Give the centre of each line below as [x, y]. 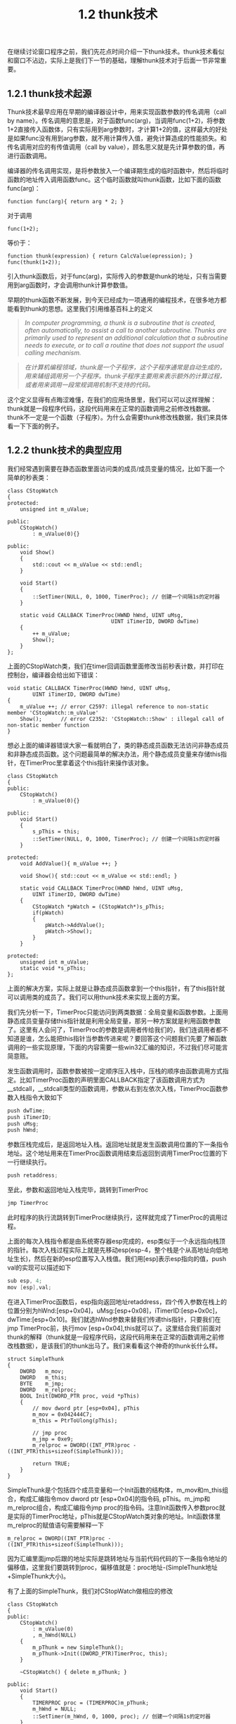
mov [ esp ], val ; [29, 1287]
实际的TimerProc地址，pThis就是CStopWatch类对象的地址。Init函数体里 [117, 1516]
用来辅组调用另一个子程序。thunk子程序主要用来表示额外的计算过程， [125, 376]
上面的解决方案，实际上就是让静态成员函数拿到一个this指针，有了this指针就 [116, 988]
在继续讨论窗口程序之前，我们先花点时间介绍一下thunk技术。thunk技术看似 [116, 52]
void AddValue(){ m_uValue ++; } [69, 863]
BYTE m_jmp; [42, 1384]
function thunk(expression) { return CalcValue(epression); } [100, 256]
